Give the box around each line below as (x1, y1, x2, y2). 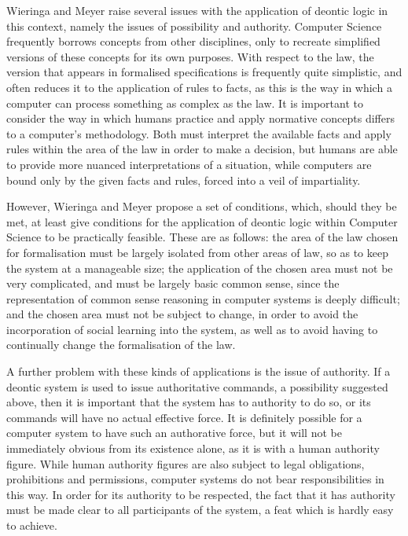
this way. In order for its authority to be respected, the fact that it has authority (6, 486, 395, 502)
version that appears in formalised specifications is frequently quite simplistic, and (6, 64, 402, 80)
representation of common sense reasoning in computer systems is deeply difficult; (6, 290, 400, 307)
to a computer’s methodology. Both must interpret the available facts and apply (6, 125, 391, 141)
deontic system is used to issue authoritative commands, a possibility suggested (6, 378, 388, 395)
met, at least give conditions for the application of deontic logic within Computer (6, 213, 398, 229)
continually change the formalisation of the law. (6, 336, 236, 353)
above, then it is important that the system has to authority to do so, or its (6, 394, 371, 410)
